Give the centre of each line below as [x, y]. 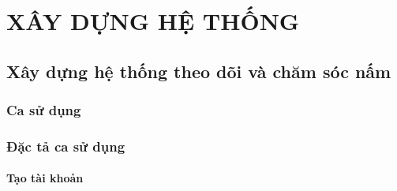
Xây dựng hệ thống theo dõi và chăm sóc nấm [199, 71]
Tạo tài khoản [45, 178]
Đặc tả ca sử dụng [66, 146]
